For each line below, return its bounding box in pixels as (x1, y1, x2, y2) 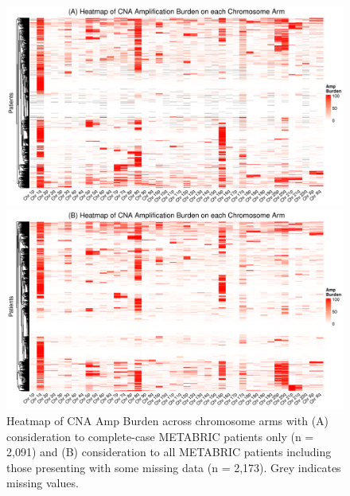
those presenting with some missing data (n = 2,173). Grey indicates (6, 459, 341, 475)
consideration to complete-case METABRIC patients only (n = (6, 428, 314, 444)
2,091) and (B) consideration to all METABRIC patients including (6, 443, 332, 460)
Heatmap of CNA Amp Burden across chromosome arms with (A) (6, 412, 329, 429)
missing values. (6, 475, 79, 491)
